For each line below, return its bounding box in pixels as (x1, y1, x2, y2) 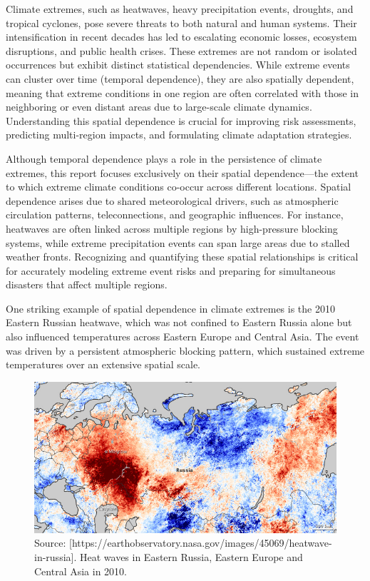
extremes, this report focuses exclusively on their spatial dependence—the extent (6, 165, 359, 180)
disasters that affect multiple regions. (6, 277, 168, 292)
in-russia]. (34, 550, 77, 565)
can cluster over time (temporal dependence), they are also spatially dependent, (6, 71, 354, 86)
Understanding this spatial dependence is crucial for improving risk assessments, (6, 113, 356, 128)
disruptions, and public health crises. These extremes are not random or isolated (6, 43, 357, 58)
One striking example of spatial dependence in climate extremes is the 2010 (6, 300, 335, 315)
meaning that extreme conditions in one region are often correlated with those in (6, 85, 359, 100)
